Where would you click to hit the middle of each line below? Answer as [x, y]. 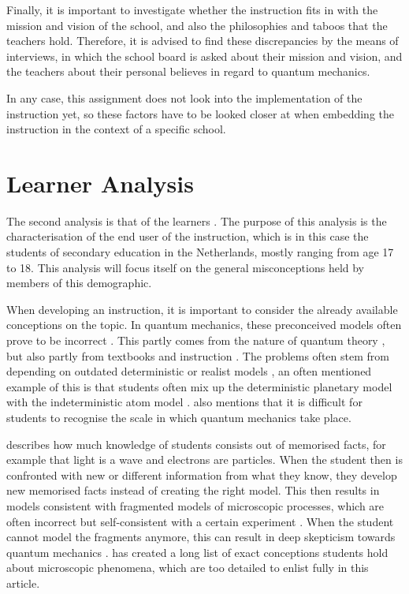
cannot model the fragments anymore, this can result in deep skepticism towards [201, 537]
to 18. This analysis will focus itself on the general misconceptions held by [186, 267]
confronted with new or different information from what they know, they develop [202, 474]
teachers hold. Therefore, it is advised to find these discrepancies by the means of [203, 41]
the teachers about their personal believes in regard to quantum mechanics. [188, 71]
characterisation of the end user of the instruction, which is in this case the [188, 236]
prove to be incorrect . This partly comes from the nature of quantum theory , [196, 340]
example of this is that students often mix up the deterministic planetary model [199, 386]
